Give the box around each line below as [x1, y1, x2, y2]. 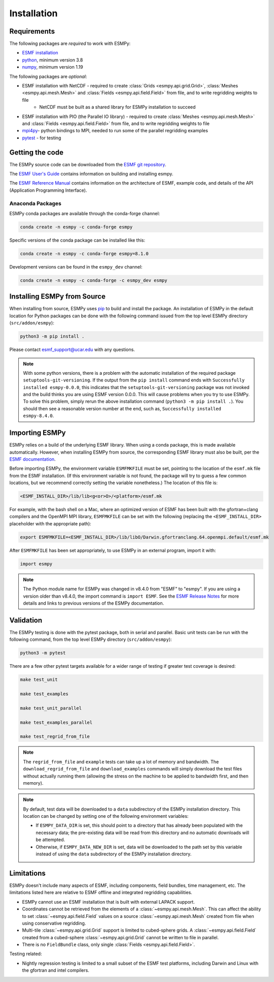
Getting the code [9, 148, 63, 157]
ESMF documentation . [9, 456, 56, 462]
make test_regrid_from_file [20, 734, 90, 739]
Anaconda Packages [9, 200, 62, 207]
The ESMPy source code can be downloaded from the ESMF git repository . [9, 161, 166, 167]
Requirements [9, 27, 55, 36]
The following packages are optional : [9, 73, 87, 79]
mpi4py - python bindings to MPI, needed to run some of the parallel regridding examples [22, 128, 208, 134]
